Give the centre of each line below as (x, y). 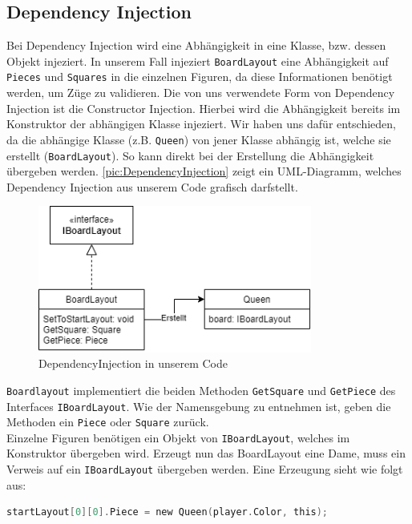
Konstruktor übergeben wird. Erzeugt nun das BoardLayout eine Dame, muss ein (206, 453)
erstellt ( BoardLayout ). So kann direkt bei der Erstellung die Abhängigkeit (190, 155)
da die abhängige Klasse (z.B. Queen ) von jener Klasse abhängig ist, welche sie (199, 139)
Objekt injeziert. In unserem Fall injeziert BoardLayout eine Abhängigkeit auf (198, 60)
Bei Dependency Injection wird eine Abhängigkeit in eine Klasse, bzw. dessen (196, 45)
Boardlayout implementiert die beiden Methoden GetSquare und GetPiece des (201, 390)
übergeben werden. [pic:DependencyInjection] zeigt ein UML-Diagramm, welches (204, 171)
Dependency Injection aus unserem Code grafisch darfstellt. (152, 186)
